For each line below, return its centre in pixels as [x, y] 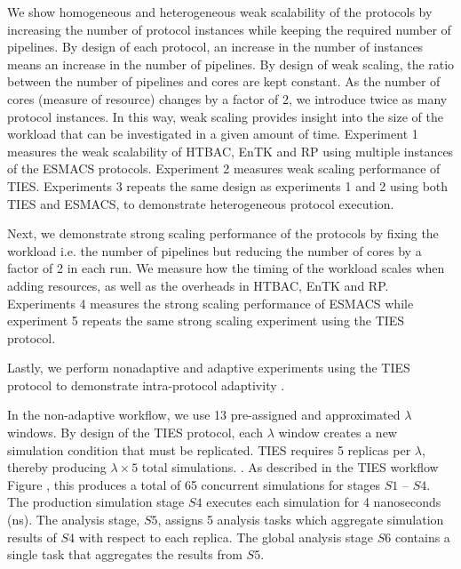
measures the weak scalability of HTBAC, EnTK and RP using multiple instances [230, 151]
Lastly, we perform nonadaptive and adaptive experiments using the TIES [209, 368]
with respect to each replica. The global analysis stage [226, 537]
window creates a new [338, 433]
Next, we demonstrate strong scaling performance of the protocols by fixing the [223, 233]
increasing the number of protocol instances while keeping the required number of [229, 29]
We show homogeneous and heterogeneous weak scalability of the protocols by [220, 12]
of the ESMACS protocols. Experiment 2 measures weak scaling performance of [224, 168]
